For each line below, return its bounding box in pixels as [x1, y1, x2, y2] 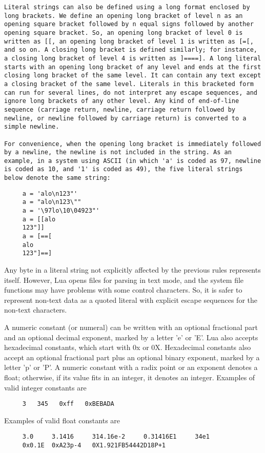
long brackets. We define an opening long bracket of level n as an [4, 12, 243, 19]
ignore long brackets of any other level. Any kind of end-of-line [4, 97, 239, 105]
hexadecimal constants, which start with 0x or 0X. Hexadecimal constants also [4, 342, 251, 353]
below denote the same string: [4, 174, 111, 182]
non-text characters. [4, 304, 67, 315]
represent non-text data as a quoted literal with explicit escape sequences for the [4, 294, 258, 305]
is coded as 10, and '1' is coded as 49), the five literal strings [4, 166, 243, 173]
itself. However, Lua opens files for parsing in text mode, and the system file [4, 274, 244, 285]
